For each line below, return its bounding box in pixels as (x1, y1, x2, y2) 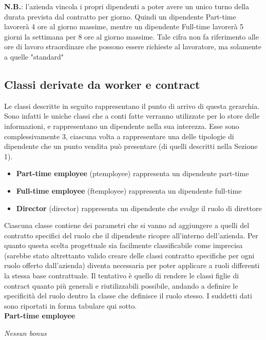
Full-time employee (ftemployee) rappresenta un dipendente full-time (16, 185, 242, 196)
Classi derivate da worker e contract (4, 76, 200, 92)
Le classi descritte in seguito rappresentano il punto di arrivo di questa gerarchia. (4, 100, 260, 111)
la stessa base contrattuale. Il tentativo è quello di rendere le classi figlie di (4, 270, 239, 281)
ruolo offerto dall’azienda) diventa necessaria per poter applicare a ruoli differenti (4, 260, 260, 271)
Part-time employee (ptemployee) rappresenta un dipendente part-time (16, 168, 249, 179)
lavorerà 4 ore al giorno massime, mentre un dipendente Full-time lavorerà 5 (4, 21, 244, 32)
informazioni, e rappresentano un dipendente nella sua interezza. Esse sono (4, 120, 239, 131)
